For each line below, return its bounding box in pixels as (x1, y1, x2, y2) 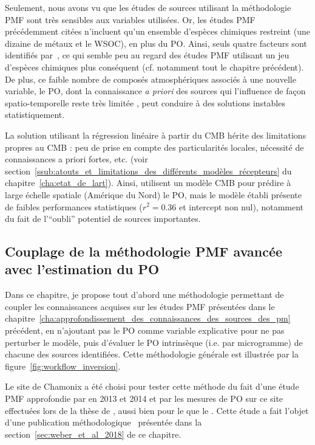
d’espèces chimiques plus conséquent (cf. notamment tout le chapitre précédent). (5, 60, 304, 73)
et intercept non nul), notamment (179, 200, 304, 213)
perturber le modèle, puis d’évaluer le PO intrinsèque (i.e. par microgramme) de (5, 336, 303, 348)
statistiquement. (5, 108, 65, 121)
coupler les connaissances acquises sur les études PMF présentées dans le (5, 300, 275, 312)
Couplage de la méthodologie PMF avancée (5, 242, 283, 261)
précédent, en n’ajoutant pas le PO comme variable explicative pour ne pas (5, 324, 285, 337)
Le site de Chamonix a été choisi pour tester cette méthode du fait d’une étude (5, 380, 299, 393)
